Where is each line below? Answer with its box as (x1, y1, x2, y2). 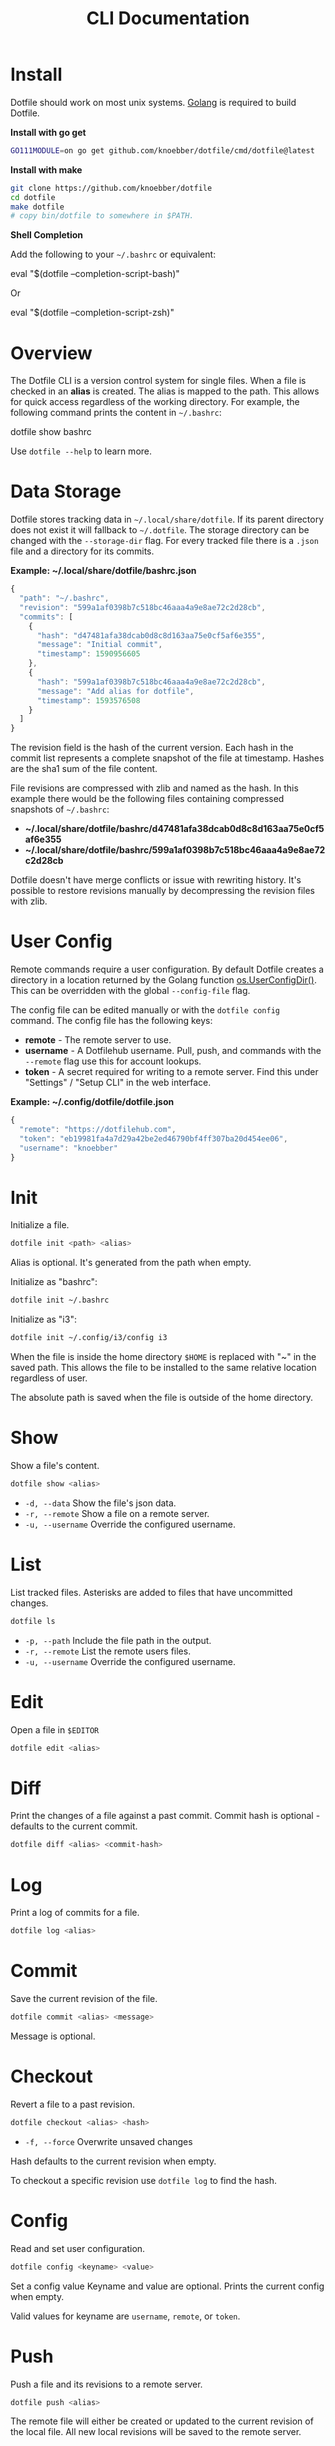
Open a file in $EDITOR (10, 1723, 100, 1736)
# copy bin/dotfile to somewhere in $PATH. (10, 211, 195, 221)
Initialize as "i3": (10, 1313, 77, 1326)
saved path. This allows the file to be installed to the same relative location (10, 1362, 317, 1374)
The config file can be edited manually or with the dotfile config (10, 1004, 280, 1016)
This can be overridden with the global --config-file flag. (10, 985, 251, 997)
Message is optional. (10, 2030, 96, 2042)
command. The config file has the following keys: (10, 1015, 213, 1027)
